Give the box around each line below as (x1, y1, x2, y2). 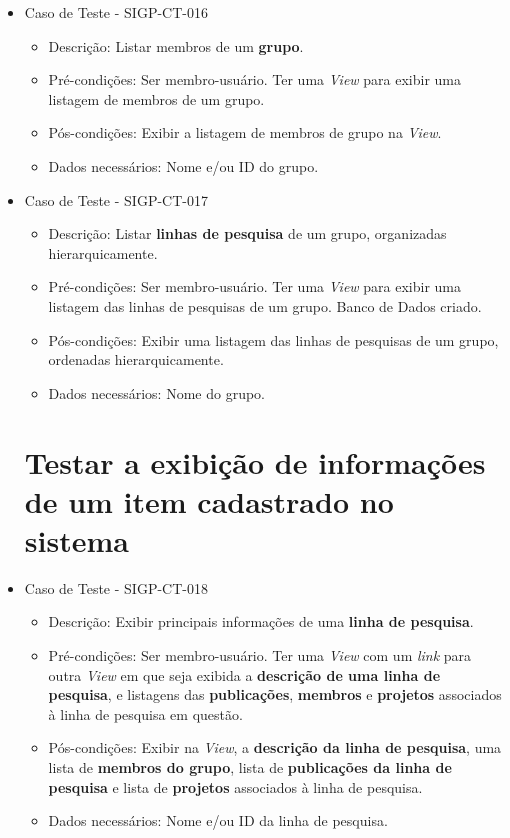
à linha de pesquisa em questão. (48, 703, 243, 724)
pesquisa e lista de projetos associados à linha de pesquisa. (48, 776, 423, 797)
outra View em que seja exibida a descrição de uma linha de (48, 664, 441, 685)
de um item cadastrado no (24, 480, 394, 521)
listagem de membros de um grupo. (48, 88, 265, 109)
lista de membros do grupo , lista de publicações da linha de (48, 756, 452, 777)
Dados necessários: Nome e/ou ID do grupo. (48, 155, 319, 176)
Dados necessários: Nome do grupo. (48, 382, 265, 403)
